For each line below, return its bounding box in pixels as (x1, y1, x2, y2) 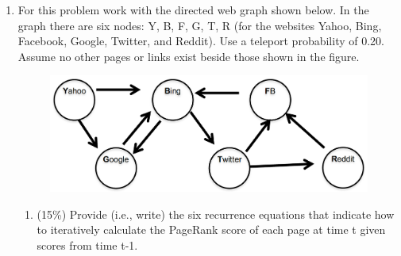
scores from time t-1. (37, 236, 138, 253)
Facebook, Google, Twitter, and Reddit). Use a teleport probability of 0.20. (17, 32, 384, 49)
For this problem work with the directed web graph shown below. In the (17, 2, 369, 17)
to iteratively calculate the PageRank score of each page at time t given (37, 221, 386, 238)
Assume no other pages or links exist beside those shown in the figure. (17, 48, 360, 64)
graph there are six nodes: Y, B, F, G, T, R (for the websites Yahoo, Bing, (17, 17, 382, 33)
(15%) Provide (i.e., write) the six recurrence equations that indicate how (37, 205, 395, 222)
